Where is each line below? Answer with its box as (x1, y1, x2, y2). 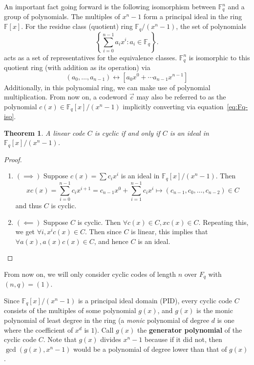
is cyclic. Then (77, 217, 121, 227)
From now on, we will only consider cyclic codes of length (4, 268, 176, 279)
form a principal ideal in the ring (143, 11, 242, 22)
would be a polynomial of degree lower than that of (73, 343, 227, 354)
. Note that (43, 334, 77, 344)
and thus (15, 200, 42, 210)
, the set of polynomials (176, 21, 246, 31)
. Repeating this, (198, 217, 249, 227)
